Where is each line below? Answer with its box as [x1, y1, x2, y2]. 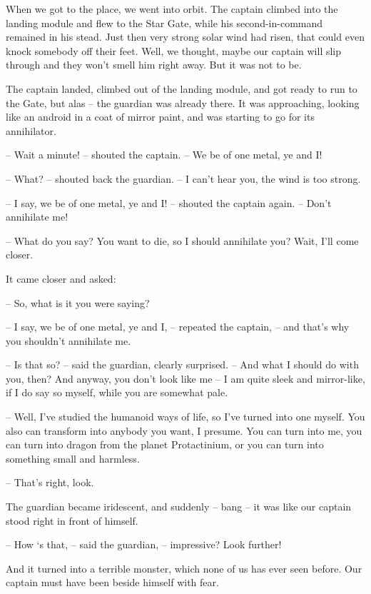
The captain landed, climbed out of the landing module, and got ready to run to [6, 81, 357, 96]
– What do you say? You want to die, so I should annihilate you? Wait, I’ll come [6, 233, 359, 248]
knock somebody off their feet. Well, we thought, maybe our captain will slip [6, 43, 342, 58]
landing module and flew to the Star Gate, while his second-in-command [6, 15, 323, 30]
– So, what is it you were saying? [6, 295, 150, 310]
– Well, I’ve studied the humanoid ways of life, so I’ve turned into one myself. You [6, 409, 365, 424]
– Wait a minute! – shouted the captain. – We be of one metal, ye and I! [6, 147, 322, 162]
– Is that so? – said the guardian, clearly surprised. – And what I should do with [6, 357, 359, 372]
